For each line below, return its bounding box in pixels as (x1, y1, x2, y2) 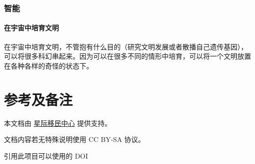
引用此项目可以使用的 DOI (4, 150, 88, 161)
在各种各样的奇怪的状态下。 (4, 60, 93, 70)
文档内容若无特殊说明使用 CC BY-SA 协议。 (4, 134, 145, 144)
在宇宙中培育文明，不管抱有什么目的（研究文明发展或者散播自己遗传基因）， (4, 41, 248, 51)
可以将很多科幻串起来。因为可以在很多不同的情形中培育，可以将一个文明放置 (4, 51, 251, 61)
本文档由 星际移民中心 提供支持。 (4, 117, 112, 128)
